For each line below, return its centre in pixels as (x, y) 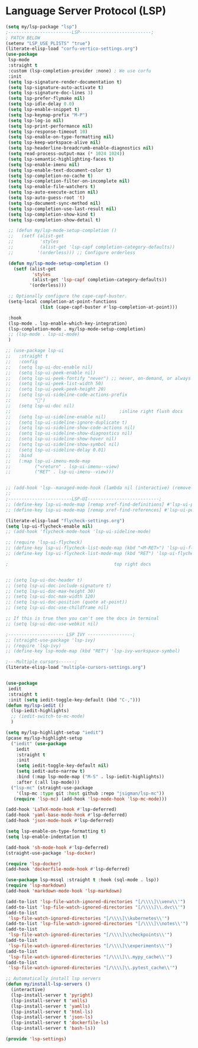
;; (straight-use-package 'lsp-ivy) (51, 640)
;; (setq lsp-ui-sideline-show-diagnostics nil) (69, 434)
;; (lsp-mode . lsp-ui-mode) (44, 334)
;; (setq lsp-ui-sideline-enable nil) (56, 417)
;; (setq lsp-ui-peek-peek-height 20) (56, 389)
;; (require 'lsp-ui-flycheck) (44, 542)
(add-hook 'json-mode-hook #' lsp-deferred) (60, 821)
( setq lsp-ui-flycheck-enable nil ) (49, 526)
